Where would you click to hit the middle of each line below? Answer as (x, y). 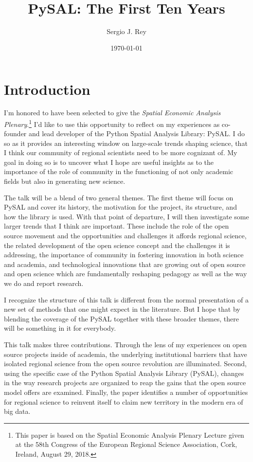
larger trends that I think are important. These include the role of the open (117, 226)
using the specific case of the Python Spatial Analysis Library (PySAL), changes (124, 373)
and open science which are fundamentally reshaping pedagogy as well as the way (126, 274)
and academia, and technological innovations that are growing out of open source (125, 264)
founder (15, 133)
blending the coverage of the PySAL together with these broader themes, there (121, 318)
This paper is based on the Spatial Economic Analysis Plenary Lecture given (130, 435)
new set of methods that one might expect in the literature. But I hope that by (122, 309)
